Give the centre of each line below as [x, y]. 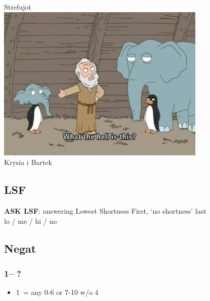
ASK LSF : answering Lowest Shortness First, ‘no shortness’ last [105, 210]
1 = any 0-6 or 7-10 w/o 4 [57, 292]
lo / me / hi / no [31, 221]
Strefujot [18, 7]
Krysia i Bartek [28, 162]
